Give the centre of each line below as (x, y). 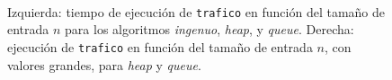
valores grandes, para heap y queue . (104, 64)
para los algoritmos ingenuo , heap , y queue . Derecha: (209, 29)
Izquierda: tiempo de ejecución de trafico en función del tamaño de (196, 11)
